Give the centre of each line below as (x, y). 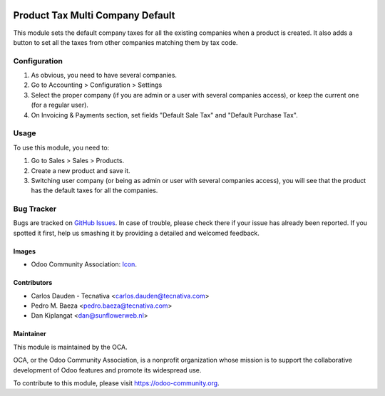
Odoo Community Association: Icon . (84, 264)
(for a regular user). (60, 105)
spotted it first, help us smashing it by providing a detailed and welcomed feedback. (136, 233)
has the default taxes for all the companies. (94, 191)
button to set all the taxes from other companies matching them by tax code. (125, 42)
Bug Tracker (35, 209)
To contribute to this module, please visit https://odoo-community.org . (117, 383)
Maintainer (30, 334)
